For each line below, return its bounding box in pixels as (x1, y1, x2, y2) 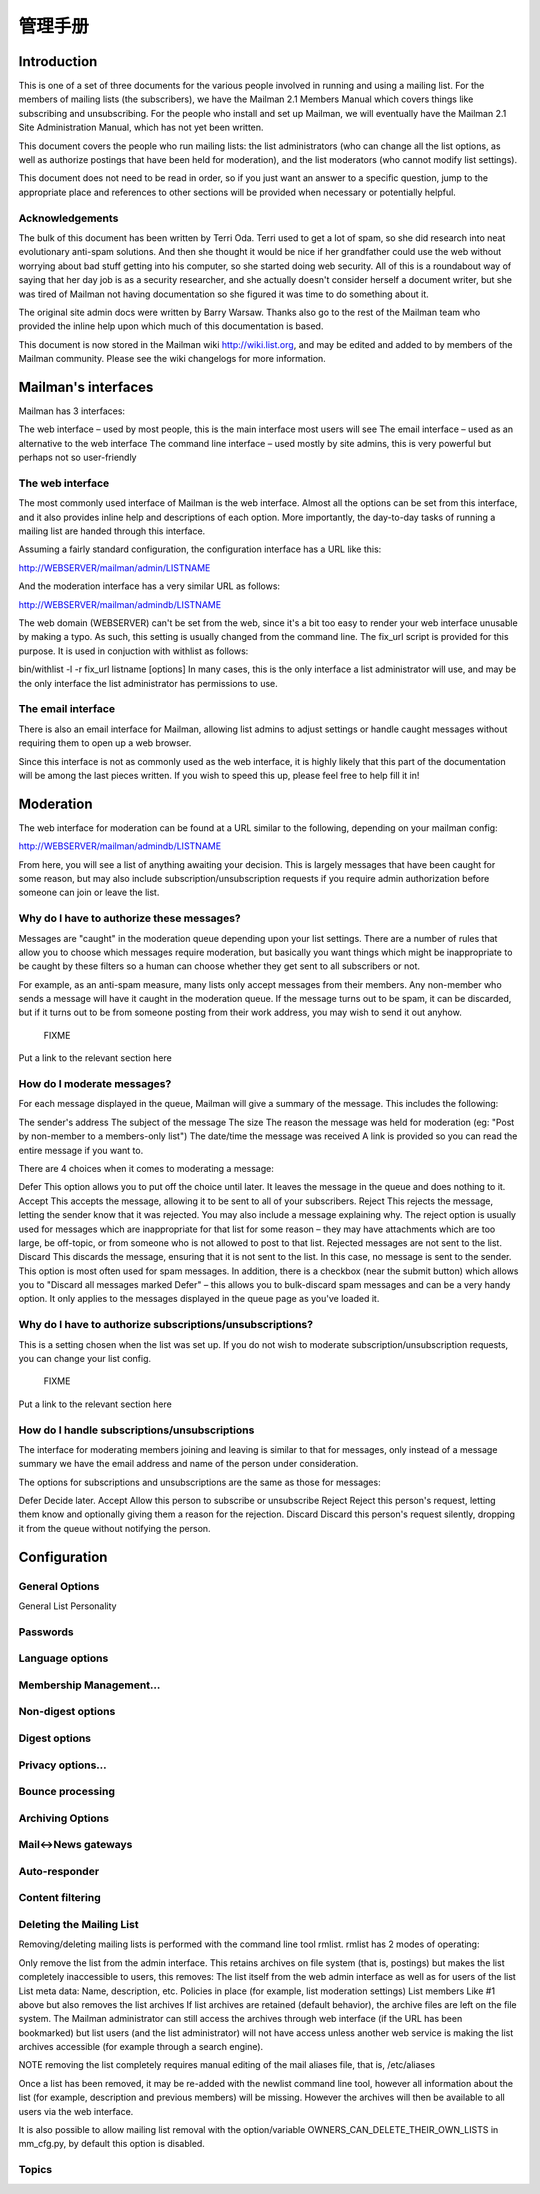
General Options (18, 1579, 100, 1593)
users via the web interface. (18, 2105, 134, 2117)
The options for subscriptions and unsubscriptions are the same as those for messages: (18, 1476, 381, 1488)
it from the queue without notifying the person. (18, 1522, 211, 1534)
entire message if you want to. (18, 1144, 144, 1156)
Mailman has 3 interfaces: (18, 405, 125, 417)
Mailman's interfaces (18, 378, 154, 395)
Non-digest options (18, 1705, 116, 1719)
